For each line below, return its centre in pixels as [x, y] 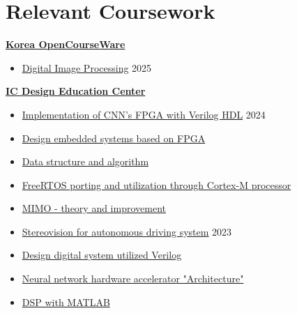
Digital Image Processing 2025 [87, 67]
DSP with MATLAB [66, 301]
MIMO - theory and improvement [94, 208]
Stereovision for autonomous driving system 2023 [127, 231]
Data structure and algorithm [85, 161]
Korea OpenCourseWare [66, 44]
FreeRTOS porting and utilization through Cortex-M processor [157, 184]
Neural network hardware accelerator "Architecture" [133, 278]
